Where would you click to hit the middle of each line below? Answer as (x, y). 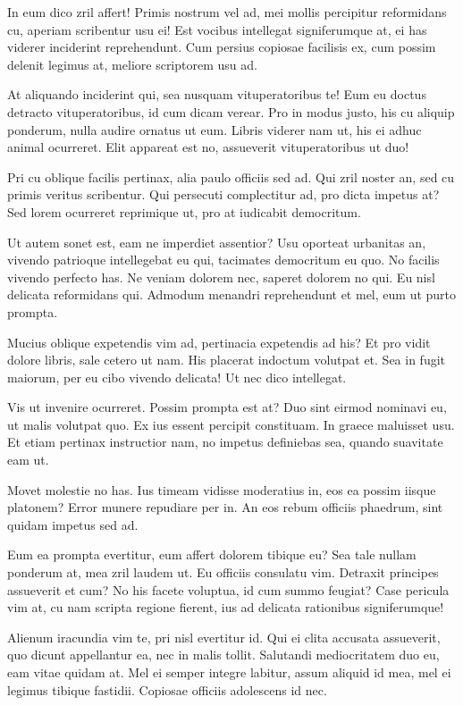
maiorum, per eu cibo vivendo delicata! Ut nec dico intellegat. (177, 377)
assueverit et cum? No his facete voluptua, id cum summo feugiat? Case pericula (228, 589)
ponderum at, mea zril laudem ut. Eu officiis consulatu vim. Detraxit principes (223, 572)
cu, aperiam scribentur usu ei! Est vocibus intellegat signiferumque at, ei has (217, 29)
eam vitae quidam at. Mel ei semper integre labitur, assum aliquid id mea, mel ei (229, 672)
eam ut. (28, 460)
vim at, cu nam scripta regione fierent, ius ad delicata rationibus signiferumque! (226, 607)
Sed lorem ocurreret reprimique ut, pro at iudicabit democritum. (184, 211)
